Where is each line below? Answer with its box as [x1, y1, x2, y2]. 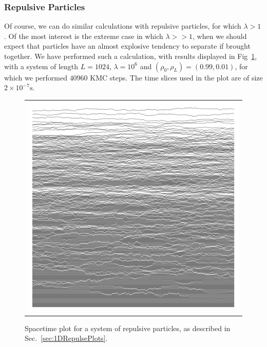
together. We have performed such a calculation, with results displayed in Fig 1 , [4, 51, 257, 61]
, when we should [193, 30, 247, 41]
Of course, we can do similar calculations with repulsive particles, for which [4, 21, 241, 31]
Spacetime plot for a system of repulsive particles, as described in [25, 322, 231, 333]
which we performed [4, 72, 67, 83]
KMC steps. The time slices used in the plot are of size [90, 72, 263, 83]
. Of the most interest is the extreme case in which [4, 30, 163, 41]
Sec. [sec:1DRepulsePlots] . [25, 333, 108, 343]
